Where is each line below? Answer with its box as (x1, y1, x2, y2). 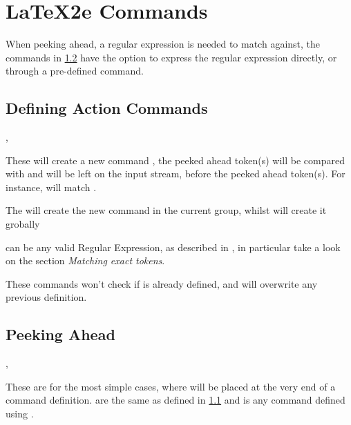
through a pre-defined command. (6, 63, 144, 78)
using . (6, 406, 34, 421)
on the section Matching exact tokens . (6, 253, 165, 268)
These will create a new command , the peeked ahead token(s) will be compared (6, 152, 345, 167)
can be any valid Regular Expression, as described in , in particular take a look (6, 239, 341, 254)
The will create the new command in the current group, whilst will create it (6, 203, 327, 217)
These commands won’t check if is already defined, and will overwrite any (6, 276, 318, 290)
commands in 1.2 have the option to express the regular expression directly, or (6, 50, 337, 64)
